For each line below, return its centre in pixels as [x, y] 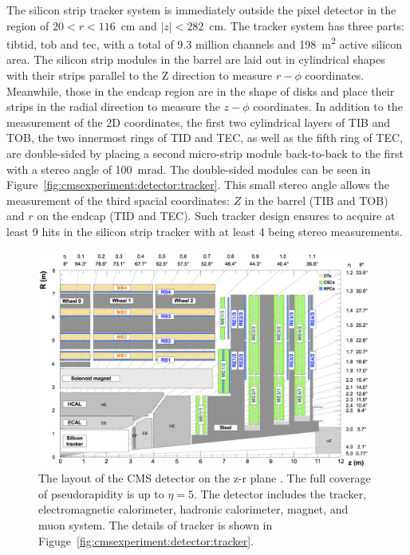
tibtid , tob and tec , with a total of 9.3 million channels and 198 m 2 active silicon [205, 43]
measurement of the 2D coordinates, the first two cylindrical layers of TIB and [199, 122]
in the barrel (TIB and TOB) [316, 200]
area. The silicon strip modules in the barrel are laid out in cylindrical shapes [196, 59]
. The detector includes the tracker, [280, 493]
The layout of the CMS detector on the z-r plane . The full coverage [205, 478]
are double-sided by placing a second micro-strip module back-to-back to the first [205, 153]
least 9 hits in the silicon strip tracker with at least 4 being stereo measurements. [205, 231]
